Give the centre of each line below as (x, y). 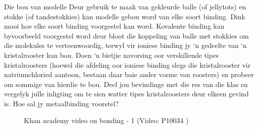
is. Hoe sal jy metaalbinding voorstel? (61, 103)
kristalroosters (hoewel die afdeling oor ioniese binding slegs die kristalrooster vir (128, 64)
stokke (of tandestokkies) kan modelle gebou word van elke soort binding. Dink (125, 16)
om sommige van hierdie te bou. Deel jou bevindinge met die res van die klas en (126, 84)
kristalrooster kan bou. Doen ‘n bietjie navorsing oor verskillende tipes (112, 55)
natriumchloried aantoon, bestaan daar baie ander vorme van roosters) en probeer (129, 74)
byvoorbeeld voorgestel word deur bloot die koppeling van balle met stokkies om (127, 35)
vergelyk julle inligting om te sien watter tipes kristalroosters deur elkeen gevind (127, 94)
